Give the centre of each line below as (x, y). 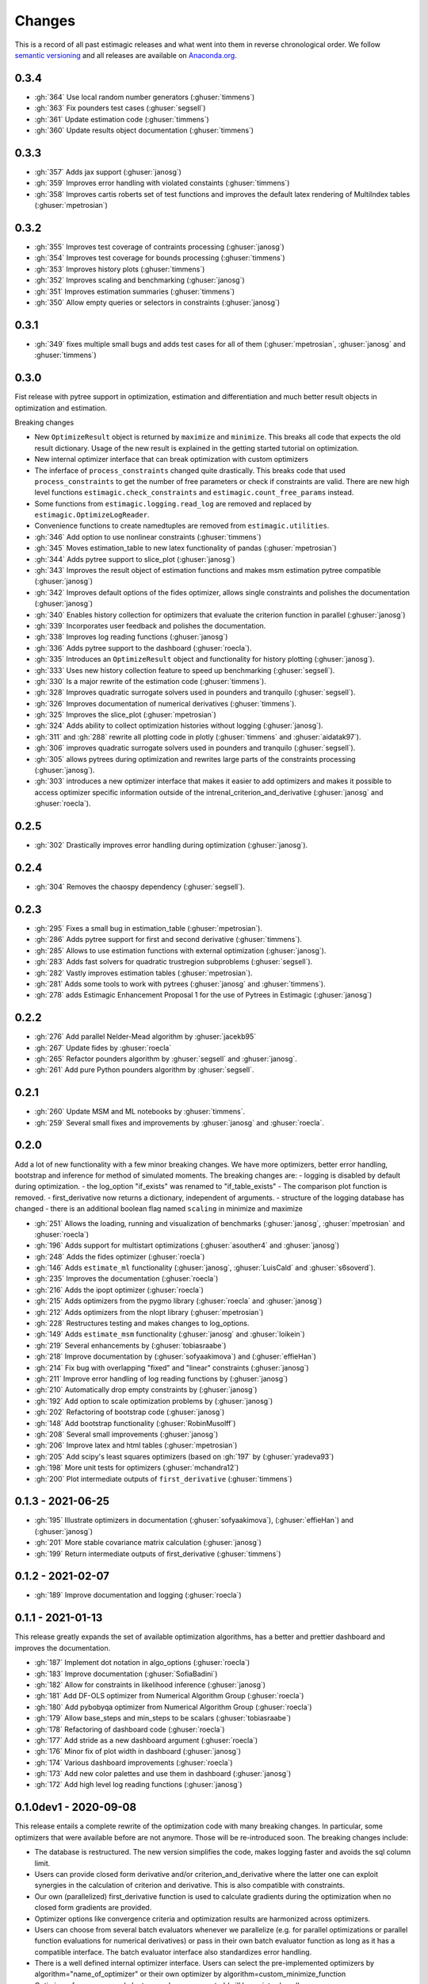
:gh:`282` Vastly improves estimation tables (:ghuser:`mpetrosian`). (143, 973)
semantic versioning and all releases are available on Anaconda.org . (126, 55)
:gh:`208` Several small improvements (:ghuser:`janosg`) (126, 1434)
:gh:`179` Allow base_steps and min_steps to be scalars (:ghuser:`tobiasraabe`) (163, 1718)
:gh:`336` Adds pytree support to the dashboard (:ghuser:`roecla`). (143, 648)
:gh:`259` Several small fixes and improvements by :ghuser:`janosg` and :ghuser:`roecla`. (179, 1122)
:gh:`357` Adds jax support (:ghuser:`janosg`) (108, 171)
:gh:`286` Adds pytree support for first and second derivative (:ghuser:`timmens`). (168, 940)
